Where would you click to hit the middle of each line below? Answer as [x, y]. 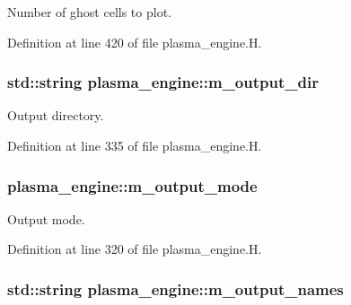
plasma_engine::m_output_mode [132, 185]
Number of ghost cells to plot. [89, 12]
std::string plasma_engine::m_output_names [175, 288]
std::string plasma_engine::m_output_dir [163, 82]
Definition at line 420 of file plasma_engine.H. [135, 42]
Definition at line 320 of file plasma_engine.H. [135, 249]
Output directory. [56, 115]
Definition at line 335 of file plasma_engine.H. [135, 145]
